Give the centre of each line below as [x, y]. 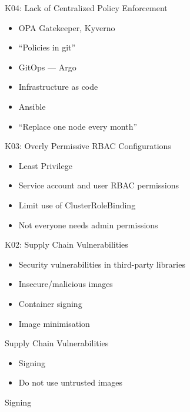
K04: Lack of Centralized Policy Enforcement [86, 8]
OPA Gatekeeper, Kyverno [67, 27]
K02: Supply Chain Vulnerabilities [66, 244]
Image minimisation [54, 323]
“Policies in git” [47, 47]
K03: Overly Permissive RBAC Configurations [88, 146]
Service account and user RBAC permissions [99, 185]
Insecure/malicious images [66, 284]
